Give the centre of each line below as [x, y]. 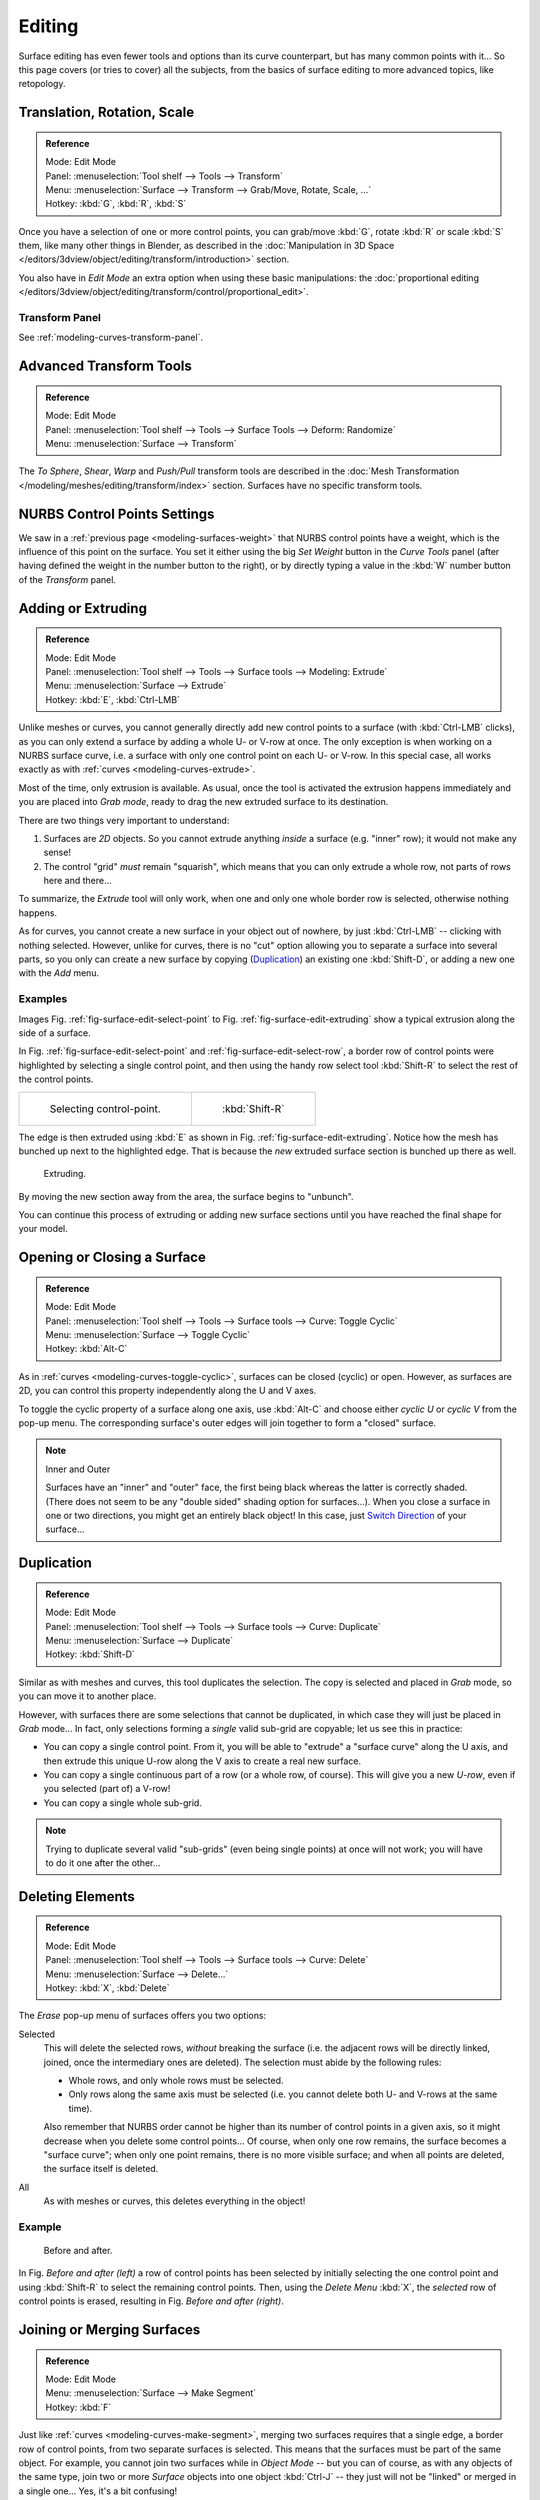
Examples [43, 999]
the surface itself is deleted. [101, 2169]
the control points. [56, 1079]
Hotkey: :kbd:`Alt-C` [86, 1349]
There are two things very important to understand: [124, 820]
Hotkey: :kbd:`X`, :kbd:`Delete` [107, 1987]
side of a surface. [54, 1032]
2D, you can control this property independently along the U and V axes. [167, 1391]
